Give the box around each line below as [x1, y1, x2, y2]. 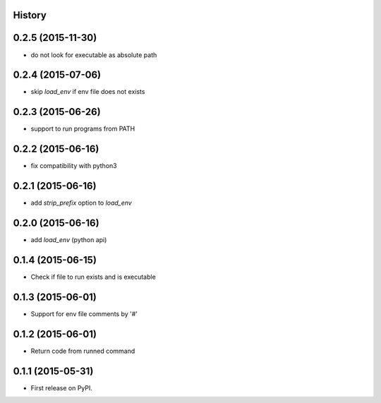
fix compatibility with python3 [30, 162, 117, 170]
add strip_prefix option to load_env [30, 198, 132, 207]
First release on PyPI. [30, 383, 93, 392]
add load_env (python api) [30, 236, 107, 244]
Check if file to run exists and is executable [30, 272, 157, 281]
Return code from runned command [30, 347, 135, 355]
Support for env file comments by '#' [30, 309, 138, 318]
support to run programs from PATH [30, 124, 135, 133]
